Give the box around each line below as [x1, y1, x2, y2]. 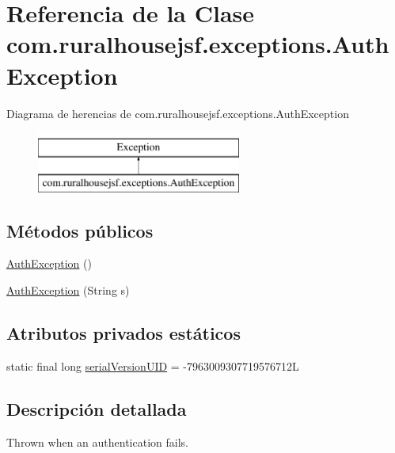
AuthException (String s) [6, 282, 130, 299]
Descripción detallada [6, 396, 187, 421]
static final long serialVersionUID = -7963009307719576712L [6, 357, 299, 374]
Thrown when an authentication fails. [6, 433, 188, 450]
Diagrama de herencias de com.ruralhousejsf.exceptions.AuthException [6, 105, 349, 121]
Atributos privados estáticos [6, 321, 241, 345]
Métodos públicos [6, 218, 154, 242]
